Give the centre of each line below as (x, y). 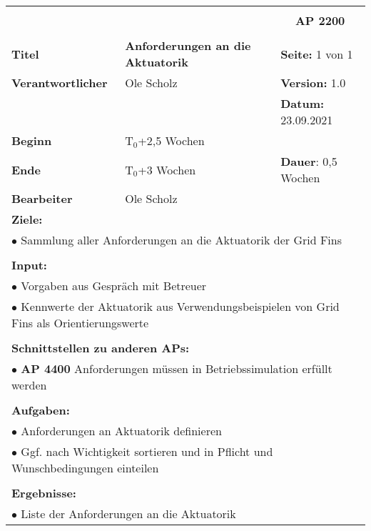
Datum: (303, 103)
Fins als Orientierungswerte (80, 323)
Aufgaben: (41, 410)
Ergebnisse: (44, 493)
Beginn (32, 140)
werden (29, 385)
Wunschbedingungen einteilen (85, 468)
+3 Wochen (167, 169)
